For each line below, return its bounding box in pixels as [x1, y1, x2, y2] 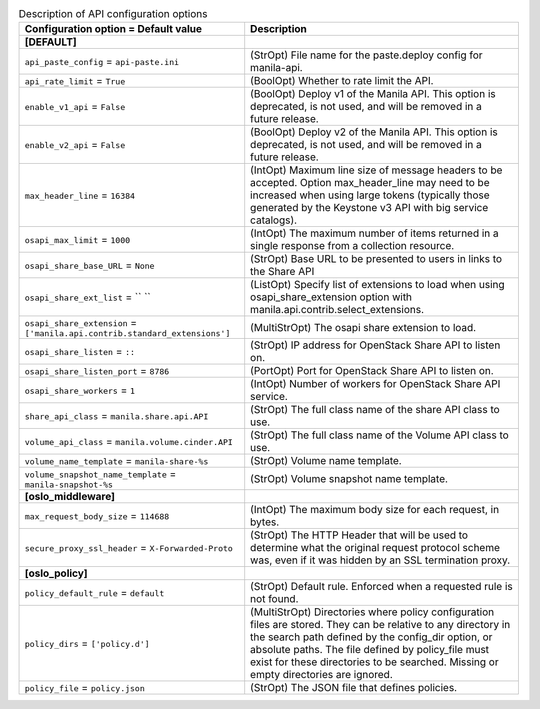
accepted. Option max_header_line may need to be [250, 176, 490, 190]
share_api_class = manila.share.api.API [24, 409, 209, 423]
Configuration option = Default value [24, 22, 203, 36]
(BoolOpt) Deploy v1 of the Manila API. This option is [250, 87, 496, 101]
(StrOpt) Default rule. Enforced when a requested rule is [250, 580, 514, 594]
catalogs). [250, 213, 298, 227]
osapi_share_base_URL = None [24, 258, 155, 272]
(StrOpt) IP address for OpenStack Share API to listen [250, 338, 501, 352]
